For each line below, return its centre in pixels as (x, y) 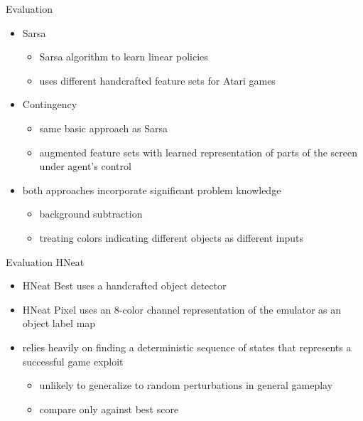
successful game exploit (73, 361)
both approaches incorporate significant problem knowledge (152, 190)
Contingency (50, 104)
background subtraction (91, 214)
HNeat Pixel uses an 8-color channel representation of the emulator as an (182, 309)
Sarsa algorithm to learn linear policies (124, 57)
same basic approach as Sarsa (104, 128)
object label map (59, 323)
